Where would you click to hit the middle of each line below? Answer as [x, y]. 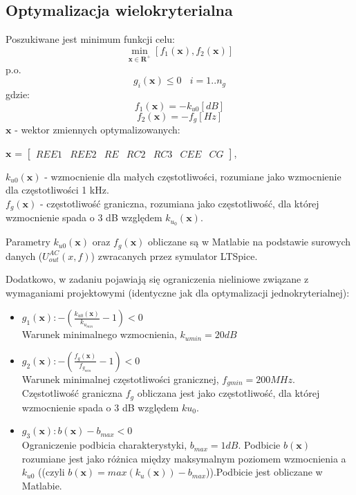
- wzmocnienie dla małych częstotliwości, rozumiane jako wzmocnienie [193, 176]
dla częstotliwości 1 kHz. [57, 190]
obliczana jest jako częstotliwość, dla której [228, 393]
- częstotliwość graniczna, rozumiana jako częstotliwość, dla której [179, 203]
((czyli [51, 472]
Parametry [28, 242]
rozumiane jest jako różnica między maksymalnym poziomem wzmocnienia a [184, 458]
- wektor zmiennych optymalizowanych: [97, 130]
